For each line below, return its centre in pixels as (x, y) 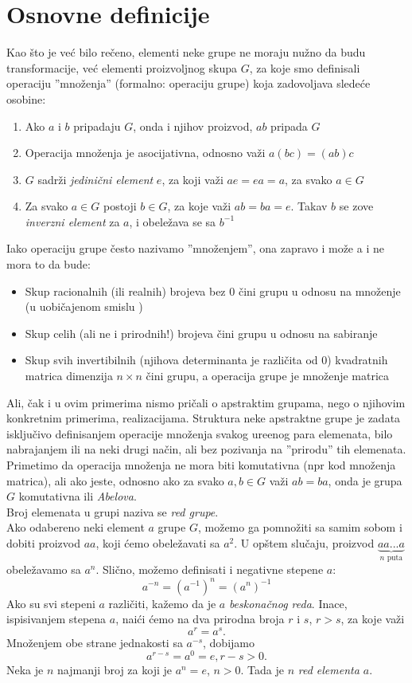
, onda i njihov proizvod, (193, 126)
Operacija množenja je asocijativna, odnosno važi (145, 153)
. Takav (309, 206)
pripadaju (97, 126)
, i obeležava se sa (173, 221)
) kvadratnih (358, 360)
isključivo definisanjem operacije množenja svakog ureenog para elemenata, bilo (200, 433)
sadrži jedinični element (95, 179)
